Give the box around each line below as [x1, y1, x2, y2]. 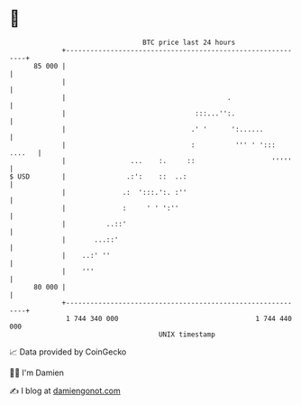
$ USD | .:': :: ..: [9, 171, 187, 181]
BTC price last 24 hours [142, 38, 236, 47]
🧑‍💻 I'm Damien [9, 367, 65, 378]
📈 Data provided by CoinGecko [9, 346, 127, 357]
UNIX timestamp [158, 329, 216, 339]
